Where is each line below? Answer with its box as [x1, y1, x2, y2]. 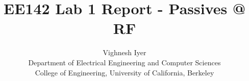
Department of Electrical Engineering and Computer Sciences [28, 57, 221, 67]
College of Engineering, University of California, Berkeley [35, 67, 214, 77]
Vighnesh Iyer [103, 47, 146, 58]
